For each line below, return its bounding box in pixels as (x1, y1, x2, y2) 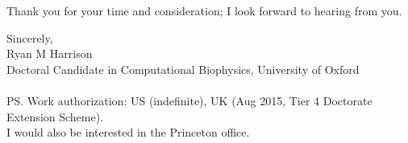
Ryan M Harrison (6, 45, 93, 62)
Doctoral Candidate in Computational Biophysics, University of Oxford (6, 60, 360, 77)
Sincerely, (6, 29, 53, 46)
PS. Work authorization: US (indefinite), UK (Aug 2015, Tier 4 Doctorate (6, 92, 373, 108)
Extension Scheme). (6, 108, 104, 125)
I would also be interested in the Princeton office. (6, 124, 250, 141)
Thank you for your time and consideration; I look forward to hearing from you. (6, 2, 402, 18)
